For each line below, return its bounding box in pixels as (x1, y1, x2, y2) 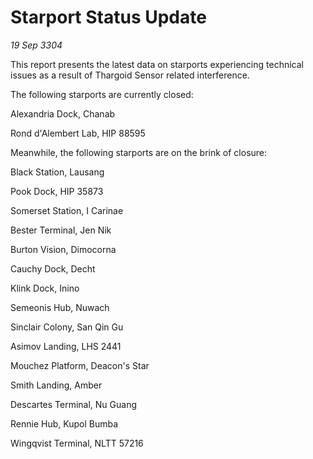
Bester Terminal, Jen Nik (10, 224, 112, 236)
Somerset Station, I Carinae (10, 204, 124, 216)
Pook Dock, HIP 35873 (10, 185, 104, 197)
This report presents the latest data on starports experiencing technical (10, 58, 304, 70)
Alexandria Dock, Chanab (10, 107, 116, 120)
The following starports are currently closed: (10, 88, 194, 100)
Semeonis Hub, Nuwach (10, 301, 110, 313)
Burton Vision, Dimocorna (10, 243, 117, 255)
